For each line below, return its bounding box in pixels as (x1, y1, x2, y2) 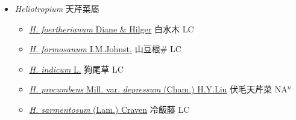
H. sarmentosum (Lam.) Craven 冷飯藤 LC (29, 103, 190, 115)
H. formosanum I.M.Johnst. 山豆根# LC (29, 43, 181, 55)
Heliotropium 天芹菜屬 (14, 2, 99, 14)
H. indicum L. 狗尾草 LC (29, 62, 124, 75)
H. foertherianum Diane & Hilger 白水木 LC (29, 22, 194, 35)
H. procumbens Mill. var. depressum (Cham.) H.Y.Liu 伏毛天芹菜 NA (29, 83, 288, 95)
